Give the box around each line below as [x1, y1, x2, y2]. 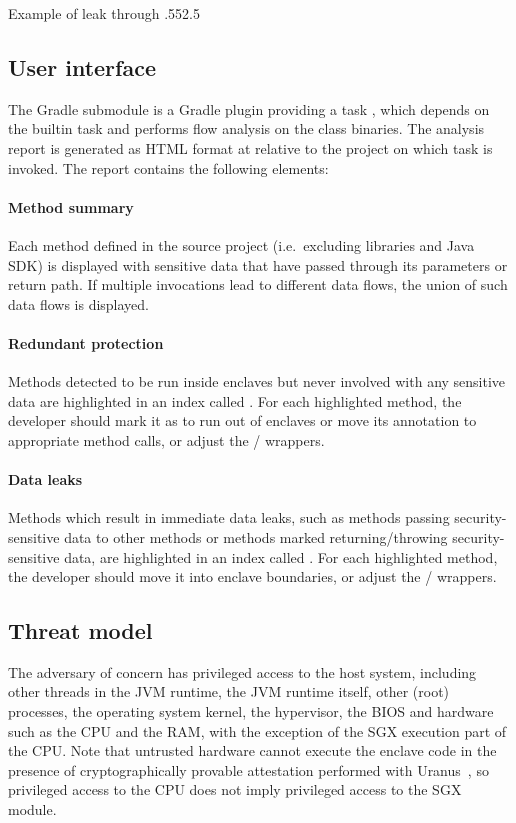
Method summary [8, 196, 134, 217]
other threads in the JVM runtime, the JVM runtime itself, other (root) [8, 681, 450, 702]
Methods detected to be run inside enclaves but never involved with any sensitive [8, 371, 506, 392]
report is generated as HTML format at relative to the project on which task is [8, 137, 493, 158]
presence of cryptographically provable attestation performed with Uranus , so [8, 759, 489, 780]
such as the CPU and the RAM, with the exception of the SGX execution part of [8, 720, 507, 741]
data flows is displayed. [8, 293, 150, 314]
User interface [8, 51, 156, 82]
